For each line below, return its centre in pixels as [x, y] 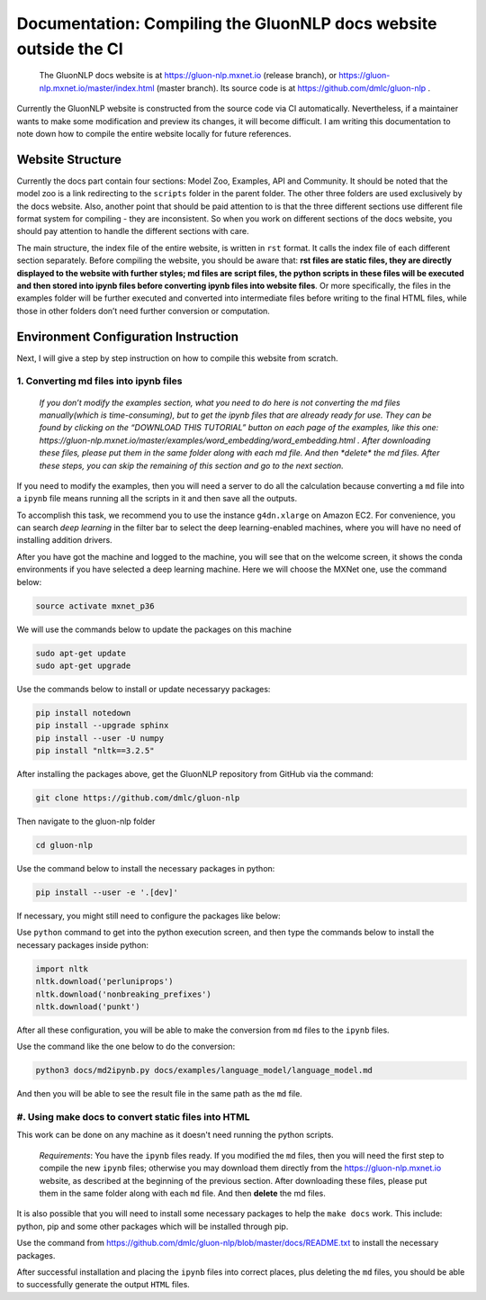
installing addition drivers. [64, 540]
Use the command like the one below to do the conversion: [126, 1047]
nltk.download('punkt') [88, 1007]
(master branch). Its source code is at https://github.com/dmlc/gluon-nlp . [293, 88]
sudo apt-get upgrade [83, 666]
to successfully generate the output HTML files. [103, 1285]
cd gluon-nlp [64, 845]
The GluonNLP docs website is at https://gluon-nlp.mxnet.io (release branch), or [188, 76]
